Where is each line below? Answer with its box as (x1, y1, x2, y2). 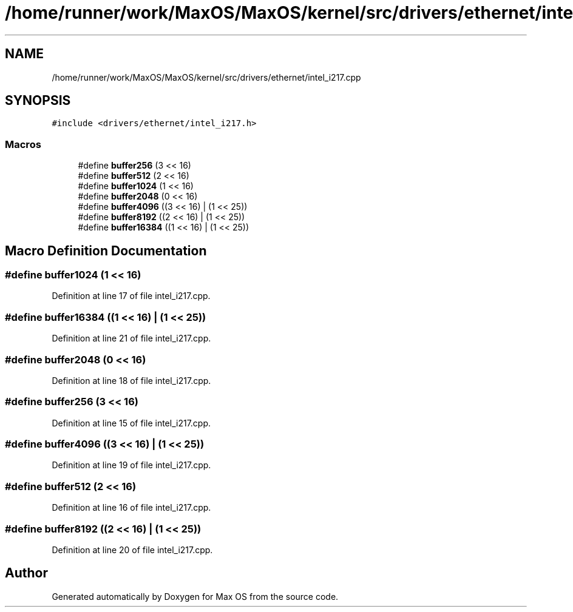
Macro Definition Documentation (5, 243, 207, 258)
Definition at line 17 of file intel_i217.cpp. (52, 291, 211, 301)
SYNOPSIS (5, 93, 71, 109)
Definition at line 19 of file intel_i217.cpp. (52, 460, 211, 471)
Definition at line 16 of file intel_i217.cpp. (52, 502, 211, 513)
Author (5, 565, 48, 581)
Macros (5, 138, 41, 150)
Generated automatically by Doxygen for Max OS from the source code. (52, 591, 339, 602)
